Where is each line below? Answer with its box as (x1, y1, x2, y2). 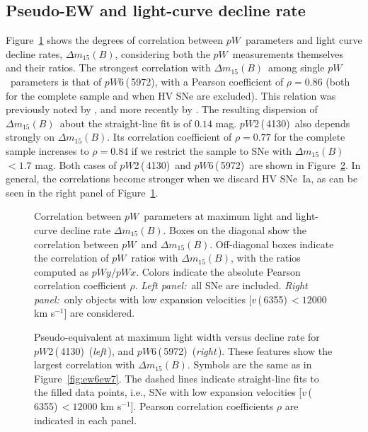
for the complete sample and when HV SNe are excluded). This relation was (6, 88, 336, 103)
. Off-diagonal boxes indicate (209, 236, 334, 251)
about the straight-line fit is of (59, 115, 192, 130)
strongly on (6, 129, 54, 144)
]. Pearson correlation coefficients (130, 399, 274, 414)
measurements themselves (232, 46, 344, 61)
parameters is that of (10, 74, 102, 88)
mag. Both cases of (35, 157, 117, 172)
